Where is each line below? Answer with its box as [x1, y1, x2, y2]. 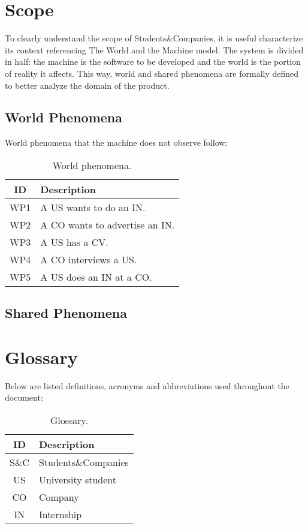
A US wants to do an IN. [40, 200, 146, 214]
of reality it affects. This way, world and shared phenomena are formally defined [5, 67, 299, 79]
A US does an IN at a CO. [40, 269, 152, 284]
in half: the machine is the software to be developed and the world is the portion [5, 55, 301, 68]
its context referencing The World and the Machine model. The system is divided [5, 43, 304, 56]
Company [38, 489, 79, 504]
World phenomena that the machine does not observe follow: [5, 136, 228, 149]
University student [38, 472, 117, 486]
